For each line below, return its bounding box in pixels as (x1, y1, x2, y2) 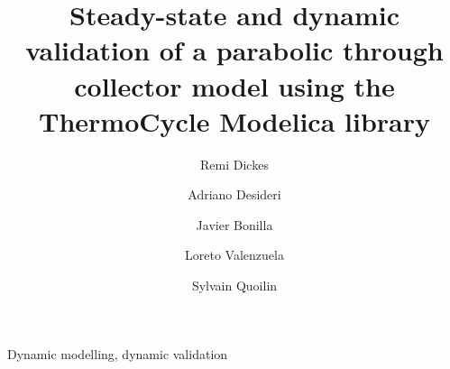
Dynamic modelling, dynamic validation (7, 344, 228, 363)
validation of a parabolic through (25, 32, 444, 69)
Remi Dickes (200, 154, 269, 173)
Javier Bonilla (196, 215, 273, 234)
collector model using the (74, 67, 395, 104)
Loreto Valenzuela (185, 245, 284, 264)
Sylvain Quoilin (191, 276, 278, 295)
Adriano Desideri (188, 185, 281, 204)
